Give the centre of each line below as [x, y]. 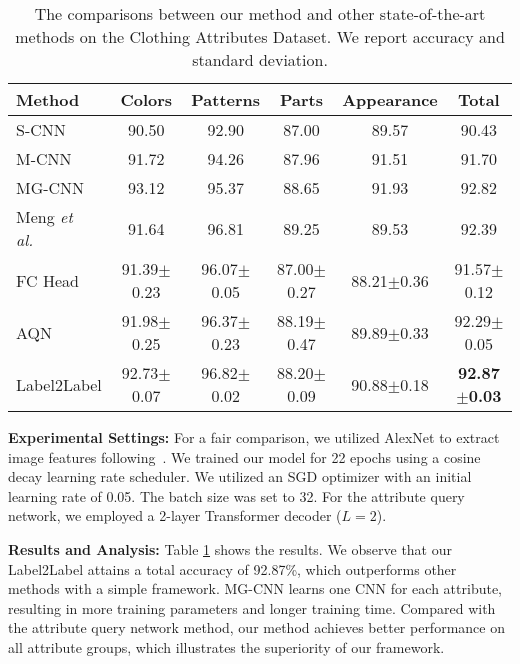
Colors [146, 99]
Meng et [44, 216]
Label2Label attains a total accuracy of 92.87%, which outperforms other [232, 568]
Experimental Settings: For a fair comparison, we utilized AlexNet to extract [254, 437]
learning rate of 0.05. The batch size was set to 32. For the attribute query [236, 495]
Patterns [226, 99]
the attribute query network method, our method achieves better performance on [256, 627]
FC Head [47, 280]
